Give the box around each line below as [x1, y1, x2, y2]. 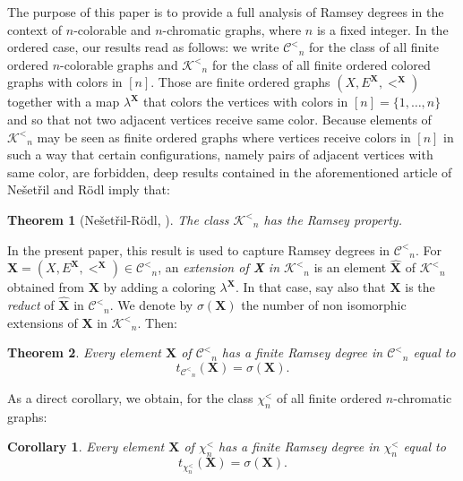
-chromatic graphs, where [162, 20, 302, 39]
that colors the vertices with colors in [143, 92, 348, 111]
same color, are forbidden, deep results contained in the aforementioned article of [7, 162, 452, 181]
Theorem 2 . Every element [7, 343, 161, 362]
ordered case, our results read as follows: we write [7, 38, 279, 56]
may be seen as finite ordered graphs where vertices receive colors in [37, 127, 411, 146]
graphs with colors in [7, 73, 123, 91]
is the [405, 278, 435, 296]
